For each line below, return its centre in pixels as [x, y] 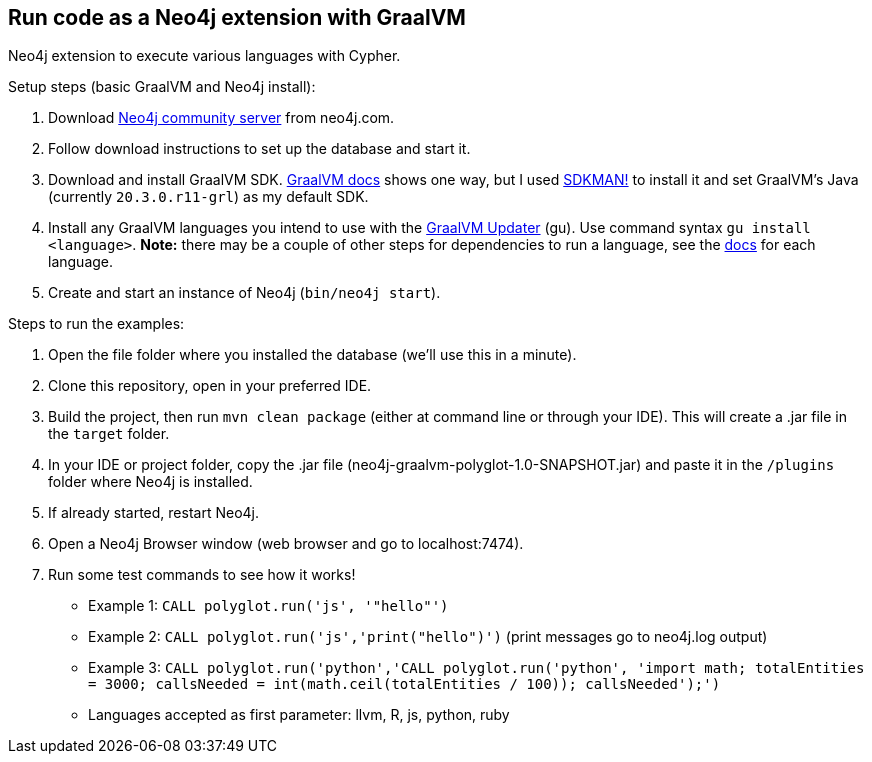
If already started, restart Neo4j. [153, 513]
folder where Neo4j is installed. [150, 482]
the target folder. [109, 434]
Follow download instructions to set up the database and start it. [259, 149]
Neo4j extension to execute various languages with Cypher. [204, 56]
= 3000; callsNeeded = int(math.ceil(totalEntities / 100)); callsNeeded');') [404, 684]
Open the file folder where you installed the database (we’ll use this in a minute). [312, 355]
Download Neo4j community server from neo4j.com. [221, 118]
